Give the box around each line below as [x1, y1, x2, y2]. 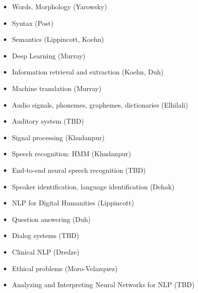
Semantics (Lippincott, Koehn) [12, 34, 104, 44]
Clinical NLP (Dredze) [12, 246, 80, 256]
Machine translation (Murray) [12, 83, 102, 93]
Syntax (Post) [12, 18, 54, 28]
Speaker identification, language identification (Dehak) [12, 181, 175, 191]
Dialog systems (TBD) [12, 230, 79, 240]
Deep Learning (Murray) [12, 50, 86, 60]
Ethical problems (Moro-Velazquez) [12, 263, 118, 273]
